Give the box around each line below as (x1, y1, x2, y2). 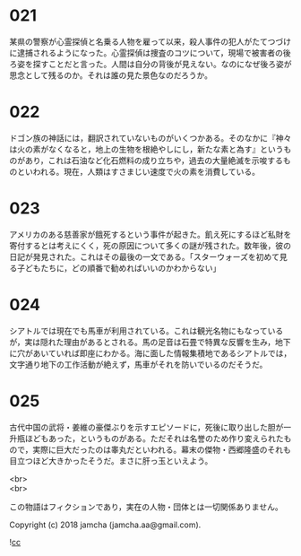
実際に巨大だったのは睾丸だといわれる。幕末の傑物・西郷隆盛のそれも (32, 444, 291, 455)
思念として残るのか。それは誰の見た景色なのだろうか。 (9, 69, 213, 81)
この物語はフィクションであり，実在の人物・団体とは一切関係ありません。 (9, 501, 284, 512)
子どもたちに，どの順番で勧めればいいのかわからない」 (16, 262, 221, 274)
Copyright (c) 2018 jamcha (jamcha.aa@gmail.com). (9, 519, 202, 530)
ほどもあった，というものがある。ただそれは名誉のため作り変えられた (24, 432, 284, 444)
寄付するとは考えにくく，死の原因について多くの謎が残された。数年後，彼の (9, 239, 291, 251)
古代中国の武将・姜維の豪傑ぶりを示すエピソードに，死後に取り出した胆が (9, 421, 284, 432)
